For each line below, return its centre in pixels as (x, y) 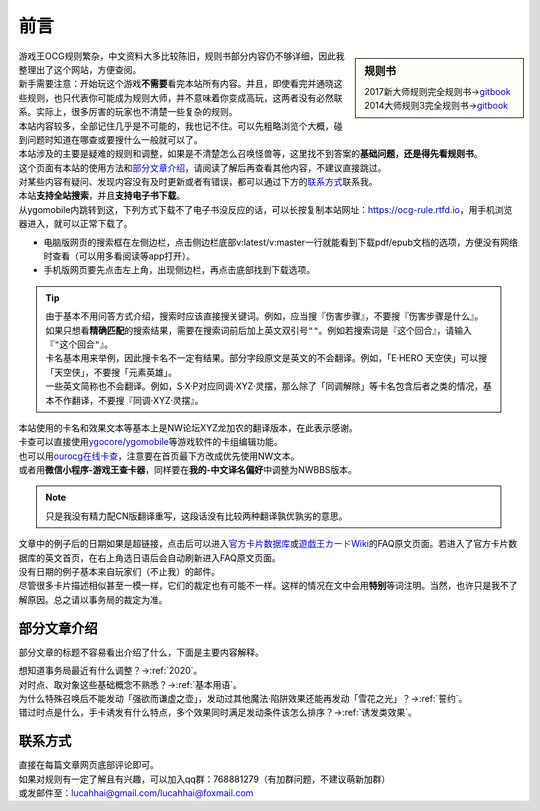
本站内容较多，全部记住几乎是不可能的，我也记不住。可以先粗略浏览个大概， (176, 126)
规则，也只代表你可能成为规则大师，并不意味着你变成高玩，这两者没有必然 (180, 97)
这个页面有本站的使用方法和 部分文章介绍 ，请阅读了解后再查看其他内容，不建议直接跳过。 (202, 167)
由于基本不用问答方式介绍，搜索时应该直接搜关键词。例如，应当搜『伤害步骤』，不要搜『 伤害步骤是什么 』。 (264, 316)
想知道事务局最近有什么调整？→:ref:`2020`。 (110, 671)
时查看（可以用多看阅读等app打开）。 (119, 256)
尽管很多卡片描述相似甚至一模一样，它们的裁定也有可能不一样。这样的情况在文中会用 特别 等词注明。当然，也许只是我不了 (268, 586)
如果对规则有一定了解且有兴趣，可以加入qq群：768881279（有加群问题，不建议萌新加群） (204, 779)
